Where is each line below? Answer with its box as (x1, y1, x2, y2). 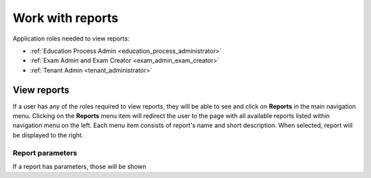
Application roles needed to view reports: (12, 34, 130, 43)
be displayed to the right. (12, 131, 84, 139)
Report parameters (12, 148, 78, 157)
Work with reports (12, 10, 119, 25)
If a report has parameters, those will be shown (12, 162, 147, 170)
